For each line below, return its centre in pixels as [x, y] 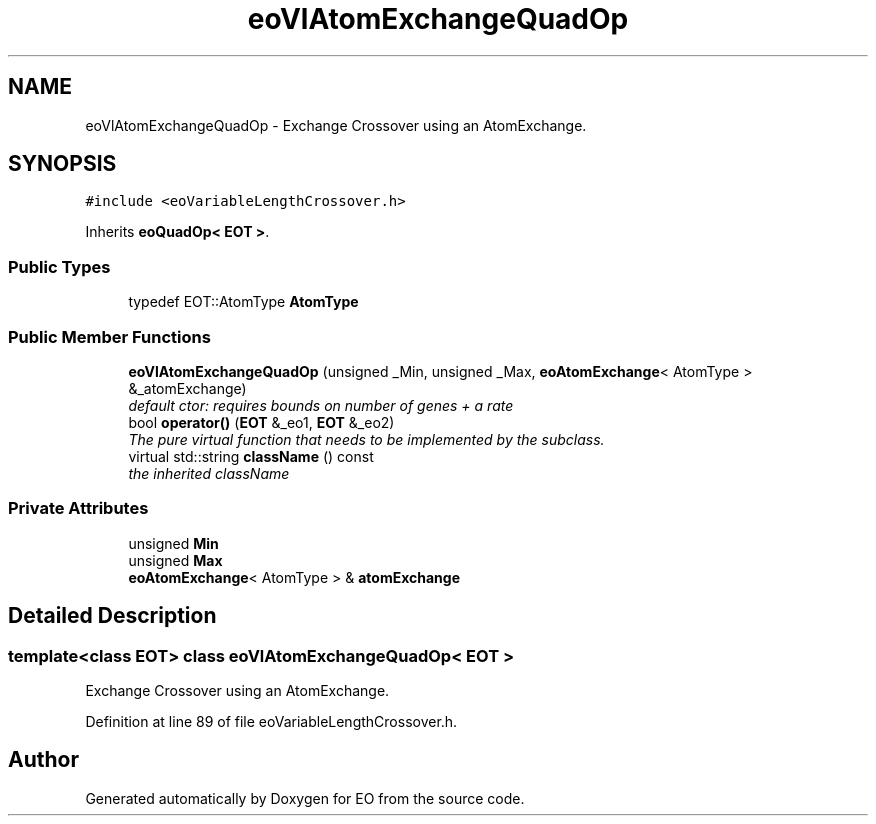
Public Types [59, 266]
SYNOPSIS [62, 164]
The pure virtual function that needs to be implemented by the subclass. [366, 439]
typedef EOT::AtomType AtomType [243, 302]
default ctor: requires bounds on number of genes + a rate [321, 405]
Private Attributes [78, 508]
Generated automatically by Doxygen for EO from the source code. [305, 798]
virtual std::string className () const [251, 456]
